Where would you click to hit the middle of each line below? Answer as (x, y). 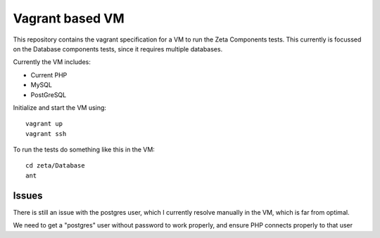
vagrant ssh (46, 133)
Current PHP (49, 75)
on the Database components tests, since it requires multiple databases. (118, 49)
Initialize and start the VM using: (60, 107)
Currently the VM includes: (52, 62)
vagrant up (44, 124)
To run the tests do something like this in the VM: (84, 150)
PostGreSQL (49, 94)
